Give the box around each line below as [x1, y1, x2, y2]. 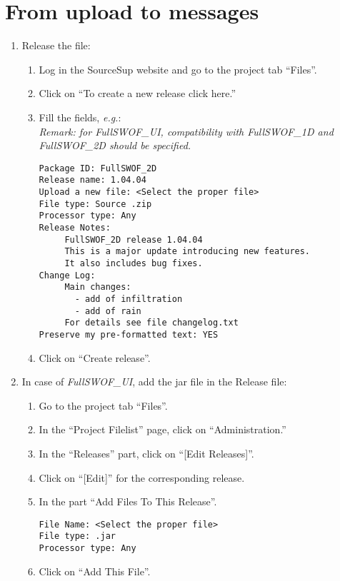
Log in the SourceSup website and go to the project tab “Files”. [39, 61, 317, 76]
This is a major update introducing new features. [64, 246, 311, 257]
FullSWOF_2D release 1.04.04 [64, 234, 203, 245]
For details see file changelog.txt [64, 318, 239, 328]
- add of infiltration [74, 293, 183, 304]
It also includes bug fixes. [64, 258, 203, 268]
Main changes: [64, 282, 131, 293]
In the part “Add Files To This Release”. [39, 494, 217, 509]
